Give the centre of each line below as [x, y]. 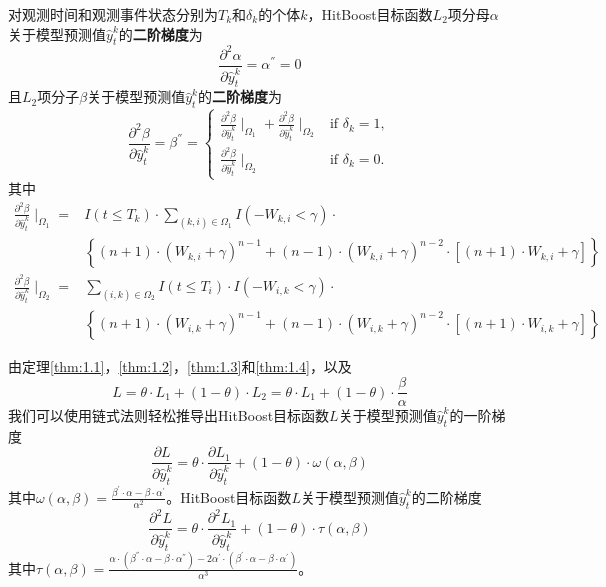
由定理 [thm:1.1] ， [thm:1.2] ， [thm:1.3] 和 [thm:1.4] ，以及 [180, 366]
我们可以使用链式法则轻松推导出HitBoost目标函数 [169, 415]
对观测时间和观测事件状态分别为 [113, 14]
